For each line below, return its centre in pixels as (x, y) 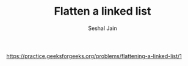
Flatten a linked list (103, 11)
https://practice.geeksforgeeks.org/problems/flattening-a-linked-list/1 (94, 56)
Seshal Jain (103, 28)
